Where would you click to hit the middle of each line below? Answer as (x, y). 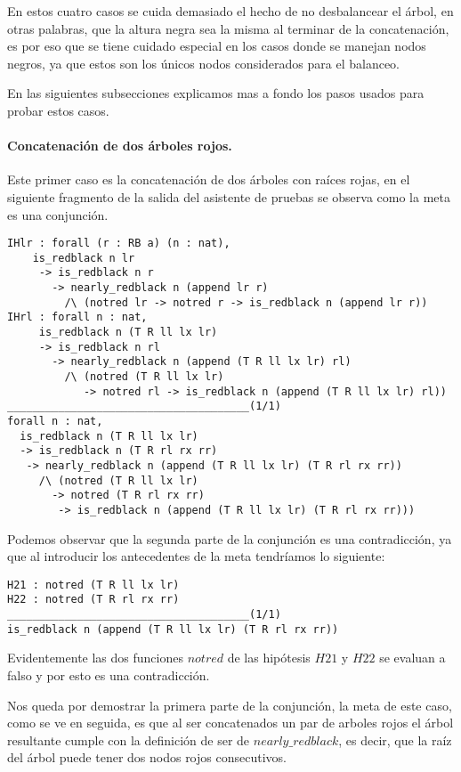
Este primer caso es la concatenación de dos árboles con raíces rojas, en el (209, 179)
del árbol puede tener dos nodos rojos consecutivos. (147, 757)
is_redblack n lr (84, 258)
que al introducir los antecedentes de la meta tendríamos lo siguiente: (196, 556)
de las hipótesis (269, 658)
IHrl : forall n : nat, (77, 317)
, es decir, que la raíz (395, 739)
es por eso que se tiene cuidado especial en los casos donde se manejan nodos (217, 46)
